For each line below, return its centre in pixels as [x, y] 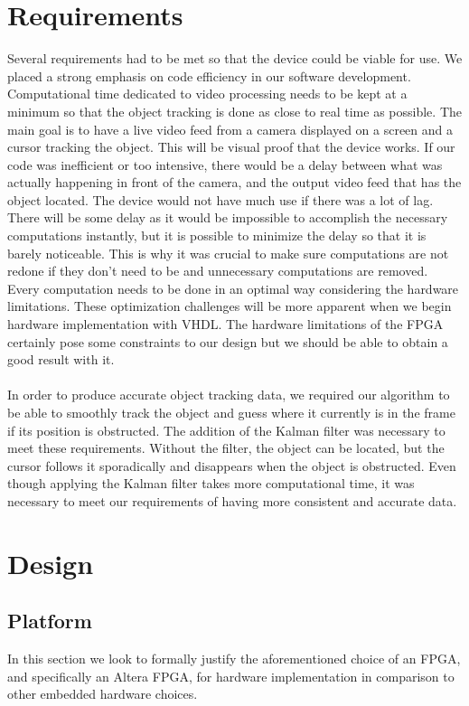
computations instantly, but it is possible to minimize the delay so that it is [217, 235]
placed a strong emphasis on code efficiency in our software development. [209, 75]
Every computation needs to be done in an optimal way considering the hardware [233, 288]
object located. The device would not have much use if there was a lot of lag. [220, 199]
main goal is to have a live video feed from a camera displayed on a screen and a [230, 129]
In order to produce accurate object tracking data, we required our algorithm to [229, 395]
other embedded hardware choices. [103, 694]
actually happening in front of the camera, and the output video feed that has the [234, 182]
